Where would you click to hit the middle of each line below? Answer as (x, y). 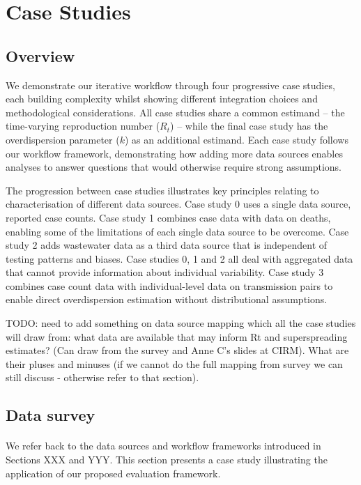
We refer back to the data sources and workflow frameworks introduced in (163, 446)
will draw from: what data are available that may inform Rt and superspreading (177, 336)
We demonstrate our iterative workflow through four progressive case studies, (170, 85)
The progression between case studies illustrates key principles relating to (162, 190)
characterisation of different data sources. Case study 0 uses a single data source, (178, 204)
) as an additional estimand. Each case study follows (236, 139)
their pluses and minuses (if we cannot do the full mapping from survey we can (174, 363)
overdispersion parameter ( (63, 139)
